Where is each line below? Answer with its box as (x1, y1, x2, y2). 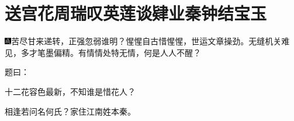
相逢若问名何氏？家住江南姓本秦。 (5, 105, 136, 117)
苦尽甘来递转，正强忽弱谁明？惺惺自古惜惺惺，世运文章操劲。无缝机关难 (11, 35, 290, 47)
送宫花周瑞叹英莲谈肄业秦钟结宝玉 (5, 1, 267, 25)
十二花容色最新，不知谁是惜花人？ (5, 85, 136, 97)
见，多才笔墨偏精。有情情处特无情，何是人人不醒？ (5, 46, 201, 58)
